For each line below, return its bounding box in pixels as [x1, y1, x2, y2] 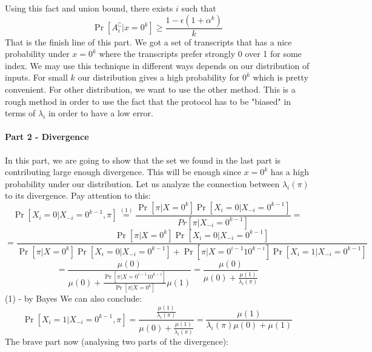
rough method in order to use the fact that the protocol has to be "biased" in [5, 95, 291, 107]
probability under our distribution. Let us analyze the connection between [5, 177, 280, 190]
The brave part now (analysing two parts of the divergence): [5, 334, 228, 347]
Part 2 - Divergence [5, 130, 89, 143]
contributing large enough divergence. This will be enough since [5, 165, 241, 178]
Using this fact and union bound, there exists [5, 2, 173, 14]
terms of [5, 107, 36, 119]
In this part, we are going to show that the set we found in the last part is [5, 153, 281, 166]
